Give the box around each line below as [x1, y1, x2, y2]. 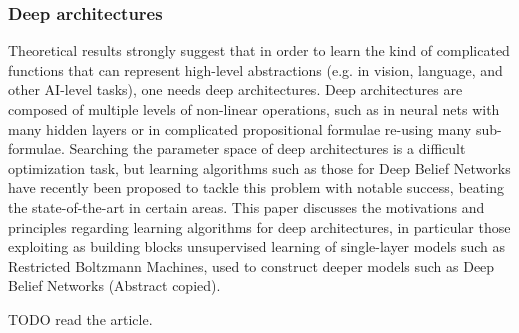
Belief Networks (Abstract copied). [8, 275, 221, 296]
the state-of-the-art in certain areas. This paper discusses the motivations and [8, 196, 485, 217]
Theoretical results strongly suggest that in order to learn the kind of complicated [8, 40, 510, 61]
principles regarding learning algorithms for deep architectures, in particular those [8, 216, 511, 237]
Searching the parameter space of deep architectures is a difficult [69, 138, 466, 159]
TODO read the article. [8, 308, 153, 329]
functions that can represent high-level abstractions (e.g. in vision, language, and [8, 59, 503, 80]
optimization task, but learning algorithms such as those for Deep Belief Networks [8, 157, 511, 178]
